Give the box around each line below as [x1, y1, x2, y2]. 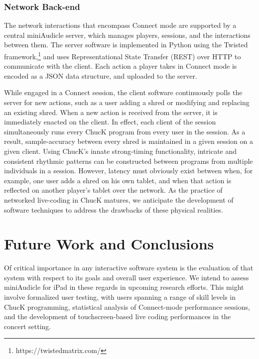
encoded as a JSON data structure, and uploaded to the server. [4, 70, 197, 81]
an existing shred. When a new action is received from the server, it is [4, 107, 218, 117]
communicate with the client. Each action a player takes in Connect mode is [4, 61, 237, 71]
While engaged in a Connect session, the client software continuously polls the [4, 87, 243, 98]
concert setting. [4, 321, 51, 331]
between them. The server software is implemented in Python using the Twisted [4, 39, 248, 50]
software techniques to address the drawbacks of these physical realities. [4, 204, 223, 215]
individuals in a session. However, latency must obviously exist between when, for [4, 165, 253, 176]
